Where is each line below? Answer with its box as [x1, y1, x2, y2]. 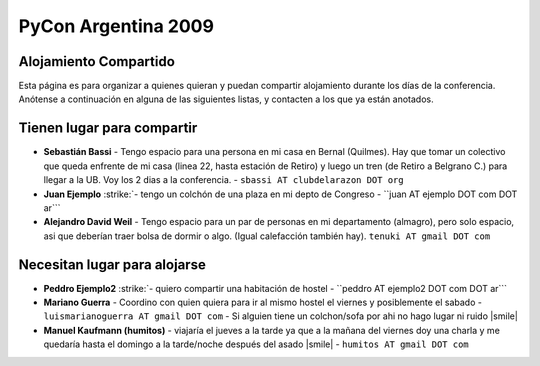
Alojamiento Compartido [18, 53, 175, 70]
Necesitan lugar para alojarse [18, 256, 207, 273]
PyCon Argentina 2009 [18, 15, 215, 37]
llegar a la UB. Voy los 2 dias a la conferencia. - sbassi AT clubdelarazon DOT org [43, 174, 404, 186]
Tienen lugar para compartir [18, 120, 198, 137]
